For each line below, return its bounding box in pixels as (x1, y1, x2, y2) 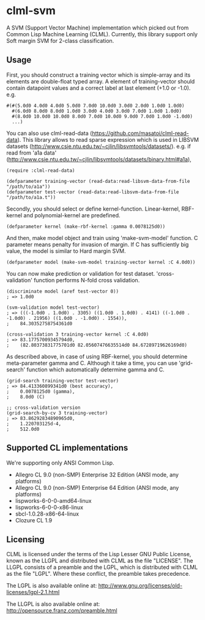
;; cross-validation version (6, 405, 81, 411)
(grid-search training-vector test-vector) (6, 378, 119, 384)
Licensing (6, 534, 45, 544)
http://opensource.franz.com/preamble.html (6, 607, 117, 614)
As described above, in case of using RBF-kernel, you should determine (6, 352, 188, 360)
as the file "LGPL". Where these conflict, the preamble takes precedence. (6, 570, 191, 578)
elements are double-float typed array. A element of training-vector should (6, 77, 195, 85)
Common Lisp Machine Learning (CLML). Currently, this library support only (6, 30, 198, 37)
